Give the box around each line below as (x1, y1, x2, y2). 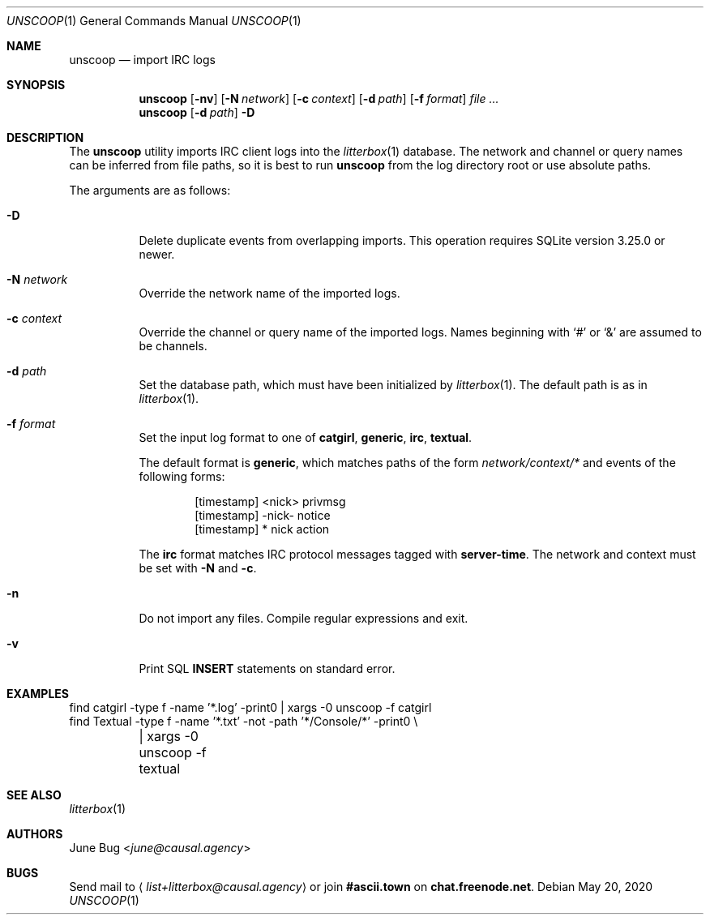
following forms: (139, 469, 225, 483)
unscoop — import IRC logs (69, 53, 216, 66)
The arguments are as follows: (69, 183, 231, 197)
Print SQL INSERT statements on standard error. (139, 662, 396, 675)
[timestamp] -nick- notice (195, 508, 331, 522)
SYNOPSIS (6, 78, 66, 92)
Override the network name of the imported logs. (139, 286, 400, 300)
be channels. (139, 339, 207, 353)
